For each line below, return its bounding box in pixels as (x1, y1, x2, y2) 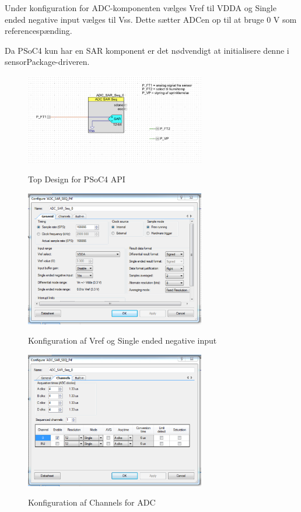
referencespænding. (5, 25, 72, 37)
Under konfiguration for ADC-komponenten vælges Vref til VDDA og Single (5, 2, 276, 13)
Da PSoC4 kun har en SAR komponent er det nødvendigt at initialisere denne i (5, 44, 289, 56)
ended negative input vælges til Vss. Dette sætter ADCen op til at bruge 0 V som (5, 13, 297, 25)
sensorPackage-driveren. (5, 56, 90, 68)
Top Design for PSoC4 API (28, 172, 125, 185)
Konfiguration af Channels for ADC (28, 496, 156, 508)
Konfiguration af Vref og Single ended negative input (28, 334, 217, 347)
